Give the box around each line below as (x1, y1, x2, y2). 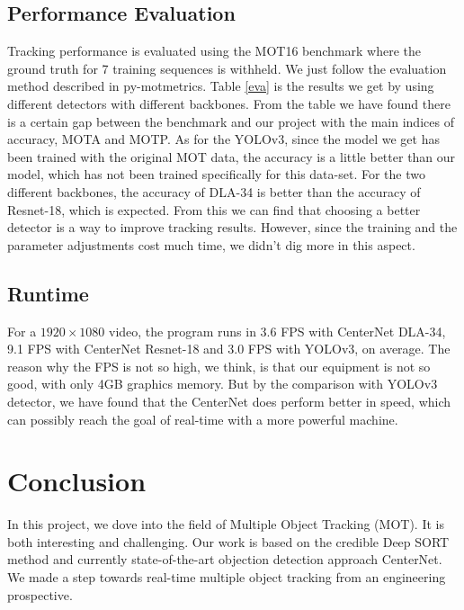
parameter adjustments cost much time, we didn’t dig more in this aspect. (7, 235, 415, 254)
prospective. (7, 585, 73, 604)
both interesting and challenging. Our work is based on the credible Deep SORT (7, 532, 450, 551)
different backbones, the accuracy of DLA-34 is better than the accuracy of (7, 182, 421, 201)
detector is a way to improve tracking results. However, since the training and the (7, 218, 458, 237)
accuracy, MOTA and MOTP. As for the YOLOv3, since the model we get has (7, 130, 440, 148)
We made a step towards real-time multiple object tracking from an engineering (7, 568, 446, 586)
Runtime (7, 279, 89, 307)
